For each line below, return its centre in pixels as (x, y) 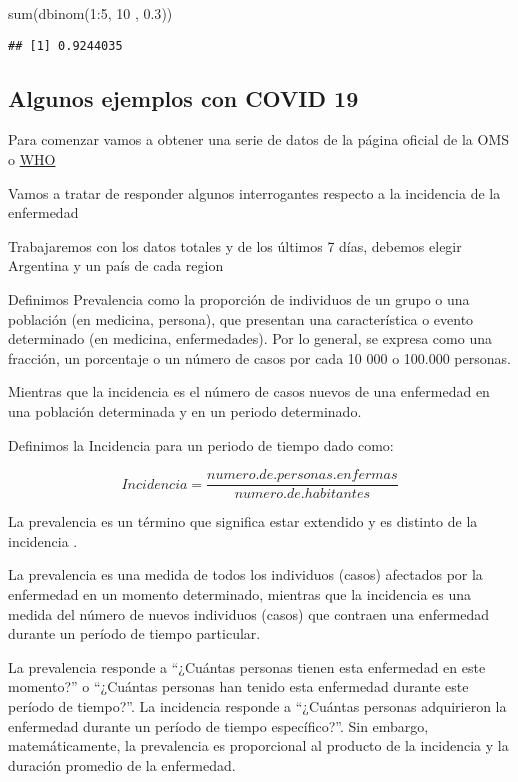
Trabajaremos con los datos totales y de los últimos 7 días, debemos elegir (235, 245)
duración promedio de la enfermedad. (122, 764)
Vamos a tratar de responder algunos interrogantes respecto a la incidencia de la (254, 192)
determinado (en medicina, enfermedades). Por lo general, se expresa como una (250, 338)
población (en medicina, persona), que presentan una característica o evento (241, 318)
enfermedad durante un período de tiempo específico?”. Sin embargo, (218, 725)
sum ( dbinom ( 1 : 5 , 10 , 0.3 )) (90, 13)
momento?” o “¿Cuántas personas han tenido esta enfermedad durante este (238, 686)
